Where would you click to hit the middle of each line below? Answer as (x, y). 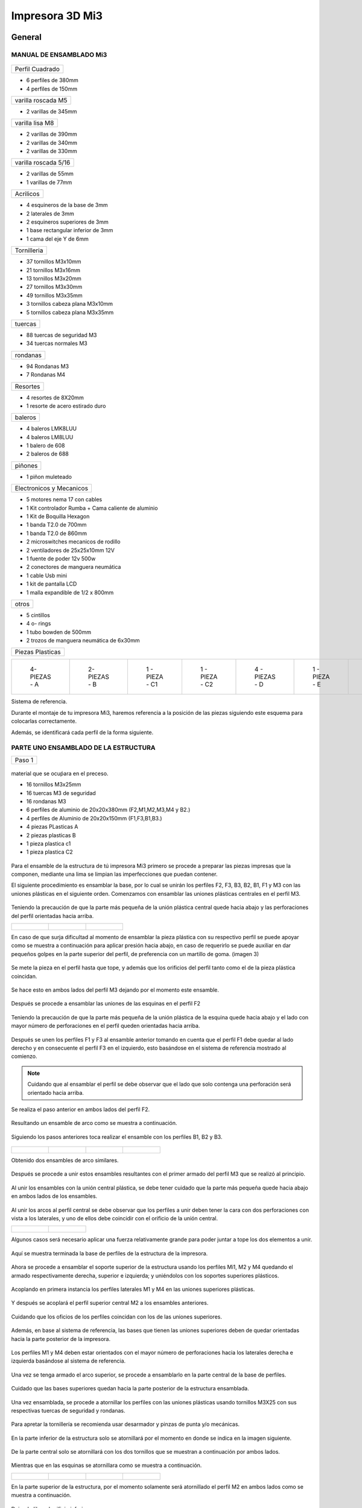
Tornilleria (29, 250)
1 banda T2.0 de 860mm (57, 533)
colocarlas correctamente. (44, 721)
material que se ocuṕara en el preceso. (60, 773)
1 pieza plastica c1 (49, 843)
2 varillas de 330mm (52, 151)
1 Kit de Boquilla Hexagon (58, 516)
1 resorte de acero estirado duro (66, 406)
